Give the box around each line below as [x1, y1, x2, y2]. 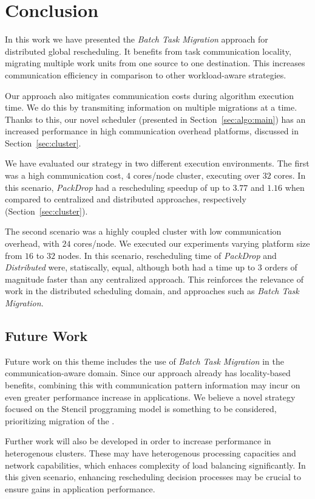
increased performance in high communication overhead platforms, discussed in [5, 125, 299, 137]
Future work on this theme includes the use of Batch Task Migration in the [5, 354, 284, 367]
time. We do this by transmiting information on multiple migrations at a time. [5, 101, 297, 114]
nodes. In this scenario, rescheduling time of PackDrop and [58, 249, 277, 261]
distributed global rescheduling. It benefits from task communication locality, [5, 44, 291, 57]
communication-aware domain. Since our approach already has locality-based [5, 367, 291, 379]
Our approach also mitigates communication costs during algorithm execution [5, 89, 294, 102]
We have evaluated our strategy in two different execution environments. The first [5, 157, 310, 170]
